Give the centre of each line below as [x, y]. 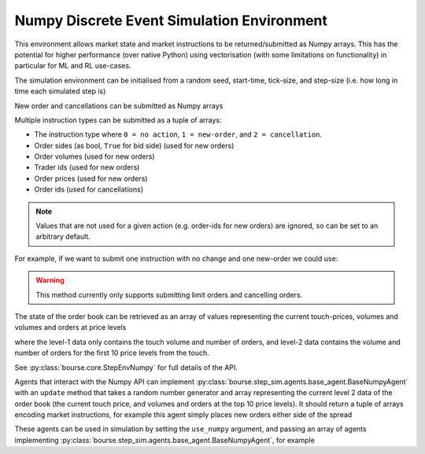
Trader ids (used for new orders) [87, 167]
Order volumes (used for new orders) [94, 156]
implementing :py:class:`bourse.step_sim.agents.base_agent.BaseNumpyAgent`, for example [164, 440]
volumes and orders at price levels [70, 328]
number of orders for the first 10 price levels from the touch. [112, 353]
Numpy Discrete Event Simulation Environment [171, 20]
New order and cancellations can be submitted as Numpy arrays [119, 105]
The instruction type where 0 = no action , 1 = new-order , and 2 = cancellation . [178, 134]
